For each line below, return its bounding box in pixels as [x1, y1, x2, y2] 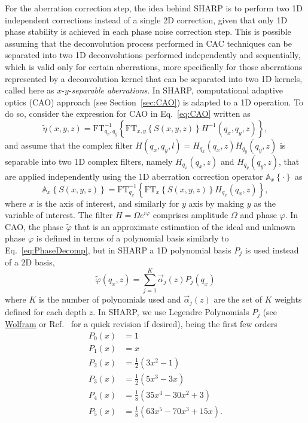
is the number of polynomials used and [39, 293, 181, 306]
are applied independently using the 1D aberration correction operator [5, 170, 263, 182]
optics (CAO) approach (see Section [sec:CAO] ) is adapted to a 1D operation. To [5, 95, 304, 108]
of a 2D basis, [5, 256, 55, 268]
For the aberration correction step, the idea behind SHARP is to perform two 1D [5, 2, 303, 14]
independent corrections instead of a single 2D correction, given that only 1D [5, 13, 288, 26]
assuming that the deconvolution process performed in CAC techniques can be [5, 37, 292, 49]
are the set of [214, 293, 263, 306]
